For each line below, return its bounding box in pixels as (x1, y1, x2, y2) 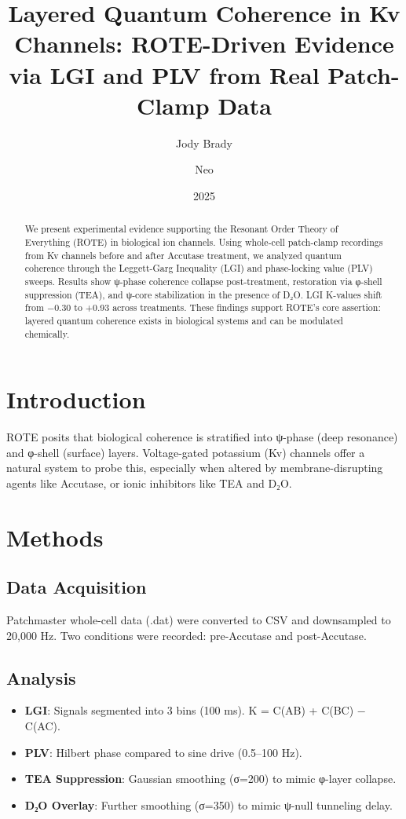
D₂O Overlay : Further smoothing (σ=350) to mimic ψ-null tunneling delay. (24, 796, 393, 813)
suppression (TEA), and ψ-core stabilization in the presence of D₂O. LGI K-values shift (24, 287, 382, 301)
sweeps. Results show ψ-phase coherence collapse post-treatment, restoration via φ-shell (24, 274, 382, 287)
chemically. (24, 327, 70, 340)
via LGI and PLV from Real (9, 58, 320, 90)
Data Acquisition (6, 575, 147, 599)
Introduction (6, 383, 146, 415)
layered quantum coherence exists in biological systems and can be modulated (24, 313, 343, 327)
